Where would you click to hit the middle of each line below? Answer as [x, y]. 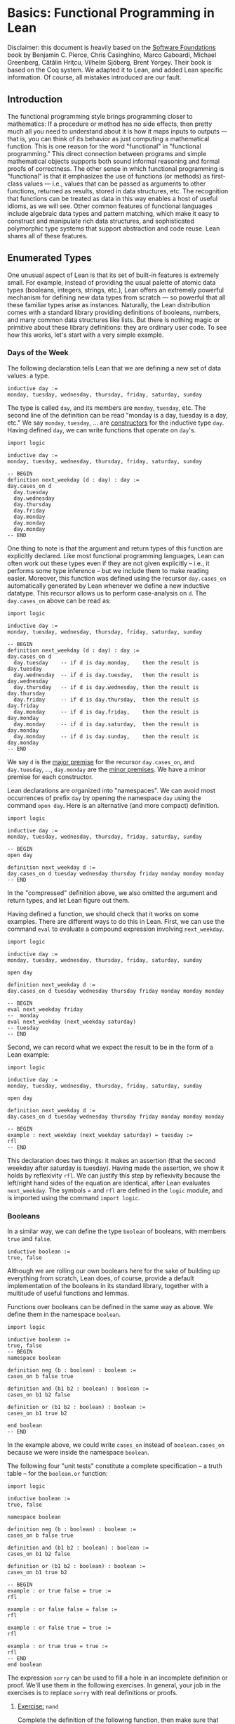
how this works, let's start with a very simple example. [86, 335]
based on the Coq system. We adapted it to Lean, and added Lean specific [115, 70]
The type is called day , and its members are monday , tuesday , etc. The [107, 407]
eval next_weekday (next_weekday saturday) [72, 1022]
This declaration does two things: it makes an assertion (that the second [112, 1160]
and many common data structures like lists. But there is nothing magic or [114, 320]
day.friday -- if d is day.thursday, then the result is [106, 700]
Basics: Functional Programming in [111, 13]
